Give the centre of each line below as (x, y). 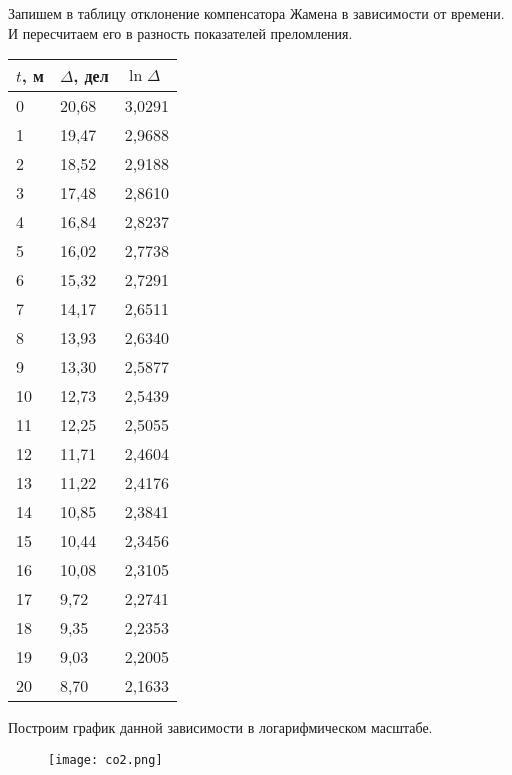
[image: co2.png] (105, 759)
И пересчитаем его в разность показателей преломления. (180, 32)
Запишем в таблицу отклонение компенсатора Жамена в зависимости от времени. (256, 13)
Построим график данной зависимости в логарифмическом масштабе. (220, 727)
